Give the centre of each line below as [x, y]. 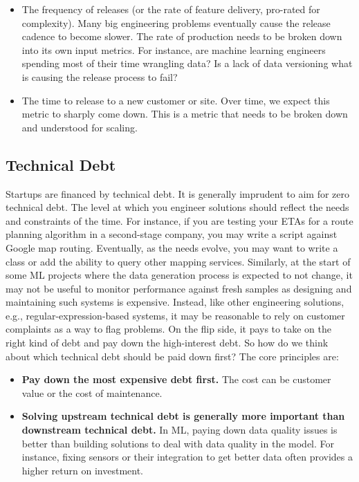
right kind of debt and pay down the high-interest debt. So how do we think [167, 343]
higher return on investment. [83, 470]
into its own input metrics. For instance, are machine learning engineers [174, 49]
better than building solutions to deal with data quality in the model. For [178, 443]
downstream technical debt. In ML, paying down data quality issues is [179, 430]
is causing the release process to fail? [100, 76]
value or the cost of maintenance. [92, 392]
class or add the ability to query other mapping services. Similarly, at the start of [178, 261]
